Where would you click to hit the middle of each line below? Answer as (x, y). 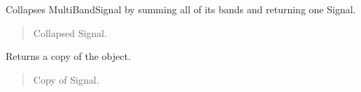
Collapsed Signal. (70, 32)
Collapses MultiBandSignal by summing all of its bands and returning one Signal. (181, 9)
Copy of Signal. (66, 79)
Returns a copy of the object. (68, 56)
